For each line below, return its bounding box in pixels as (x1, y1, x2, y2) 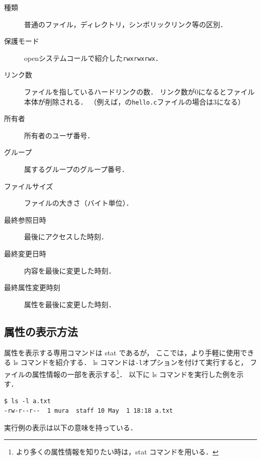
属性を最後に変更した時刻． (24, 299, 115, 309)
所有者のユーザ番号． (24, 130, 94, 140)
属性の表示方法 (4, 323, 78, 339)
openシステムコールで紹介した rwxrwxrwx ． (24, 52, 163, 63)
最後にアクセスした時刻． (24, 231, 108, 242)
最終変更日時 (4, 248, 46, 259)
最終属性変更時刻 (4, 282, 60, 293)
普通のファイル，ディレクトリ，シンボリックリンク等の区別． (24, 19, 227, 29)
